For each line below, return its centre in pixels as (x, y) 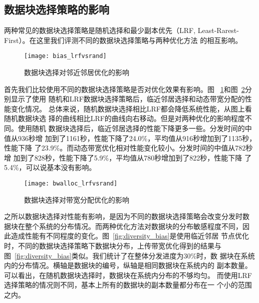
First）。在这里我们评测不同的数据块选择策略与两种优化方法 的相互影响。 (123, 40)
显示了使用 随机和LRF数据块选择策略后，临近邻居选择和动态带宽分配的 (128, 99)
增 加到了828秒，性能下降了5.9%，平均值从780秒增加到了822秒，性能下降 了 (128, 157)
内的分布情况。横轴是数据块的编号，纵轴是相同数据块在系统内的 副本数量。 (128, 265)
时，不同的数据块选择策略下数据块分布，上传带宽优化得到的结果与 (113, 246)
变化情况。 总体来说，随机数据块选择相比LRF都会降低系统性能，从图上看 (131, 108)
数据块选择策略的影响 (57, 9)
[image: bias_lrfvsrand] (65, 56)
